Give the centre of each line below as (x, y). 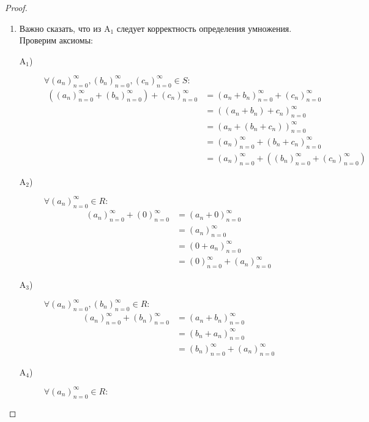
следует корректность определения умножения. (204, 28)
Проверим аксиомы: (56, 40)
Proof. (16, 7)
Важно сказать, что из (60, 28)
